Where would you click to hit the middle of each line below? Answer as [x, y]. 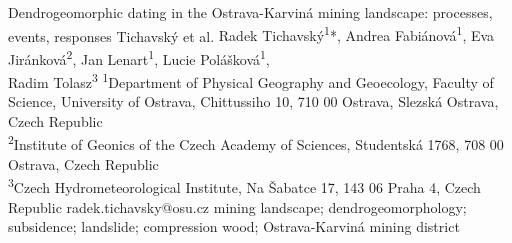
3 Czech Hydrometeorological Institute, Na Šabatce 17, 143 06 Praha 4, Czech [244, 186]
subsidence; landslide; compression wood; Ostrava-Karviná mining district [234, 226]
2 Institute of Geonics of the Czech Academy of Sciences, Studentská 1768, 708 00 [256, 143]
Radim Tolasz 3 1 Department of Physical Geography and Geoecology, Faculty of [251, 80]
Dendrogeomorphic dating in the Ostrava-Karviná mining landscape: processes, [250, 12]
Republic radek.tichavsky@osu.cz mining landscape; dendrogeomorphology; [237, 206]
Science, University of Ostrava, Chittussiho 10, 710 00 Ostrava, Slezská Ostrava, [253, 101]
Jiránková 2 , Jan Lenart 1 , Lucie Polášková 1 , [139, 57]
